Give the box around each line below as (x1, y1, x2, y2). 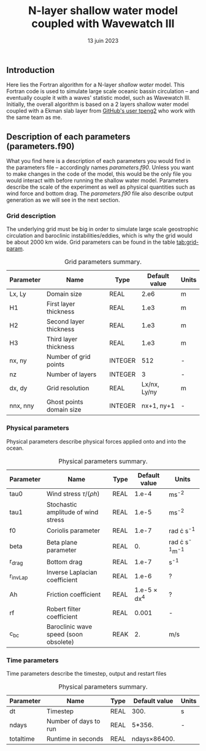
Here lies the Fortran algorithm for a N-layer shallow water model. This (6, 81, 185, 89)
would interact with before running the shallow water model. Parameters (6, 177, 189, 184)
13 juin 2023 (87, 37, 119, 44)
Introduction (6, 65, 55, 75)
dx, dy (9, 384, 28, 393)
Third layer (46, 335, 78, 344)
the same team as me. (6, 114, 63, 121)
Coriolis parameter (46, 526, 101, 535)
